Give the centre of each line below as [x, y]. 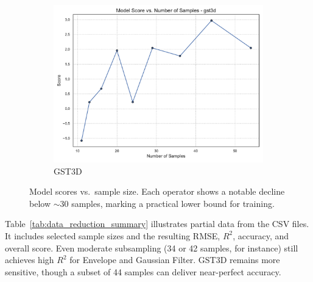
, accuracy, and [261, 235]
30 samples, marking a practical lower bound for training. [167, 203]
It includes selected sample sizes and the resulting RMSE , [113, 235]
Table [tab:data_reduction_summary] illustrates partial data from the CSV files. [157, 224]
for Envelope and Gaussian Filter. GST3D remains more [175, 260]
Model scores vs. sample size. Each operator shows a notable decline [157, 191]
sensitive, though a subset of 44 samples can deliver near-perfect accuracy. [143, 271]
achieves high [30, 260]
